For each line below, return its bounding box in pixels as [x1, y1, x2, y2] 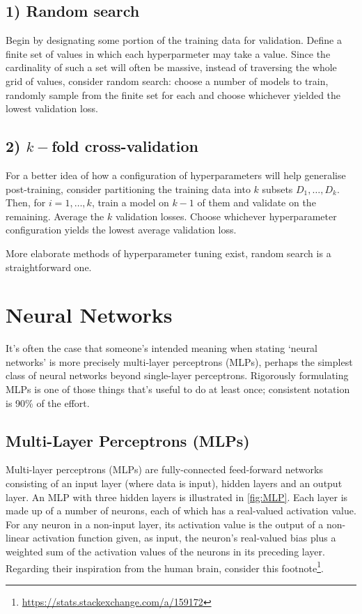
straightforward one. [6, 259, 92, 274]
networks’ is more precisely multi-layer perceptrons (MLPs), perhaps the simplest [6, 354, 353, 369]
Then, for [6, 195, 46, 210]
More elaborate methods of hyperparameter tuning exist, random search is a [6, 245, 331, 260]
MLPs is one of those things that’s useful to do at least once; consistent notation [6, 382, 350, 397]
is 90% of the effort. [6, 395, 90, 410]
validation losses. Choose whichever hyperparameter [115, 208, 337, 223]
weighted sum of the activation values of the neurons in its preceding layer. [6, 544, 325, 558]
